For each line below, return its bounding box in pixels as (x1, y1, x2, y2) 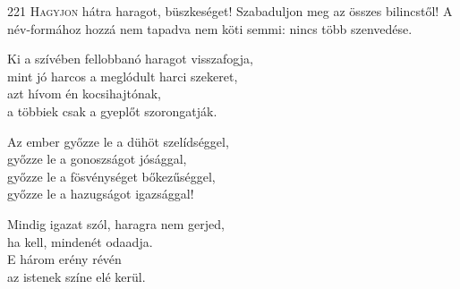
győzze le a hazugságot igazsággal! (7, 184, 194, 203)
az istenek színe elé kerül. (7, 267, 146, 285)
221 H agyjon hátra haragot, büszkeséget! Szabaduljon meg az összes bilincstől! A (7, 2, 453, 20)
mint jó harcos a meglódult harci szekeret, (7, 66, 238, 85)
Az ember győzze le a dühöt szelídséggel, (7, 132, 229, 150)
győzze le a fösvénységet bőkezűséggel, (7, 166, 216, 185)
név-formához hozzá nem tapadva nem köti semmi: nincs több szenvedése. (7, 19, 413, 38)
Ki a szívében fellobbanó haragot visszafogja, (7, 49, 253, 68)
